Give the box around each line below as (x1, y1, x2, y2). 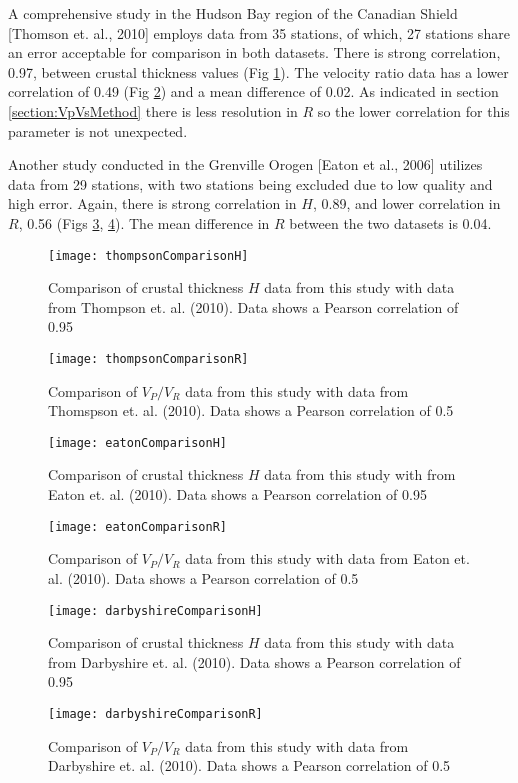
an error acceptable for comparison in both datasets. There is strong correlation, (8, 42, 501, 63)
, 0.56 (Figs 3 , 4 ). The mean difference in (18, 212, 270, 233)
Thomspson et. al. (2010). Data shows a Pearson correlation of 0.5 (48, 400, 454, 421)
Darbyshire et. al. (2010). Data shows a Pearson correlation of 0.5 (48, 755, 451, 776)
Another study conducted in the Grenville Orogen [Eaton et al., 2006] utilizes (8, 154, 483, 175)
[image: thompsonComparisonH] (48, 248, 249, 263)
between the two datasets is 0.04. (289, 212, 492, 233)
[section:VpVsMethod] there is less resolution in (8, 100, 298, 121)
